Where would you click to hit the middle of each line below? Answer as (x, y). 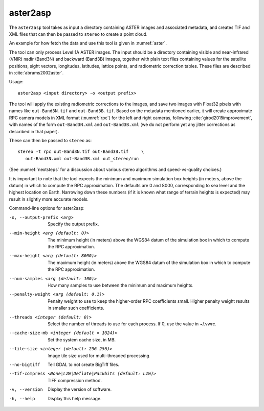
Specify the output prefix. (73, 224)
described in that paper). (34, 131)
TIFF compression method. (75, 380)
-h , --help (22, 399)
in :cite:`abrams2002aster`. (36, 73)
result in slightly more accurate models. (49, 199)
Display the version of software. (80, 389)
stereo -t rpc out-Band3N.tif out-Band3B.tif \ (81, 152)
